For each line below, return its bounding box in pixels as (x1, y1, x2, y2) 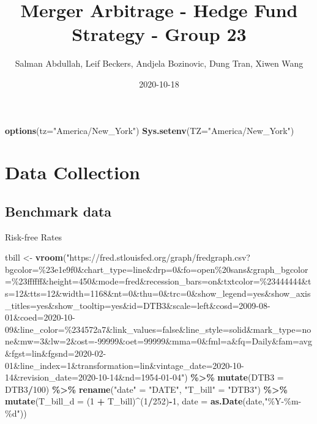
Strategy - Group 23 (72, 21, 247, 46)
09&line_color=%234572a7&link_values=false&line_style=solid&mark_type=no (5, 322, 311, 335)
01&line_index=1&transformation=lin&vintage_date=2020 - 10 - (5, 359, 244, 371)
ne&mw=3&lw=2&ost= (5, 335, 95, 348)
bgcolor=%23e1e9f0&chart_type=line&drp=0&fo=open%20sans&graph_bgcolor (5, 262, 308, 275)
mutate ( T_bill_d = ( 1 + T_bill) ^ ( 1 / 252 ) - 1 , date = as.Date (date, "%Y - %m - (5, 395, 302, 407)
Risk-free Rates (5, 230, 62, 243)
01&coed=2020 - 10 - (5, 311, 75, 324)
